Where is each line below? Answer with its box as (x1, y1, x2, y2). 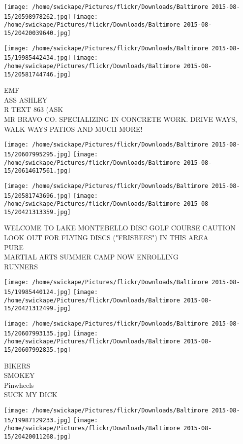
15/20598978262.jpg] (4, 13, 71, 20)
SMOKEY (4, 370, 35, 380)
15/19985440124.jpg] (4, 289, 71, 296)
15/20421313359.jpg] (4, 208, 71, 216)
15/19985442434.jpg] (4, 54, 71, 62)
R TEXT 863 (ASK (4, 104, 63, 114)
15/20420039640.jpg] (4, 29, 71, 37)
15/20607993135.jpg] (4, 330, 71, 337)
